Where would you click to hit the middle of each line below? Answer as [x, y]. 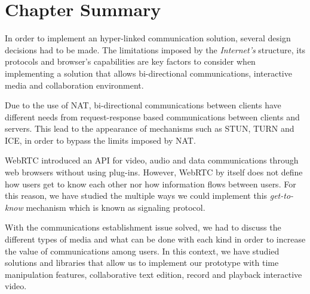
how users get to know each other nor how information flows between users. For [151, 184]
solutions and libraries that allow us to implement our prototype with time [142, 263]
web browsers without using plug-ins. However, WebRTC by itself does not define [154, 172]
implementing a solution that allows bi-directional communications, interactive [148, 73]
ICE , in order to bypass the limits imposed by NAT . [100, 140]
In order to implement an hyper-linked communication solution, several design [148, 38]
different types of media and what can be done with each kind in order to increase [155, 239]
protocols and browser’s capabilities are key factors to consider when [130, 61]
